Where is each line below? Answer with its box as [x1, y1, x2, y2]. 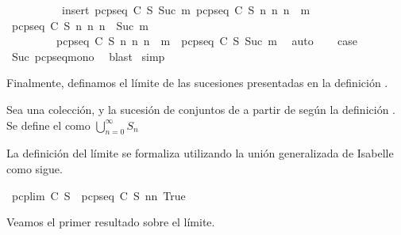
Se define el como [6, 116, 91, 133]
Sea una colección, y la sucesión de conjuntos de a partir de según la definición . [6, 100, 395, 117]
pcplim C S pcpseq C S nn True [11, 187, 186, 203]
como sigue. [6, 160, 63, 176]
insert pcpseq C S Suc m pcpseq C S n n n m [61, 2, 310, 17]
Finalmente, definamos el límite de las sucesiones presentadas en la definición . [6, 74, 388, 91]
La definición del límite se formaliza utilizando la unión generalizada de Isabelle [6, 145, 394, 161]
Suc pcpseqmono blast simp [11, 47, 165, 64]
